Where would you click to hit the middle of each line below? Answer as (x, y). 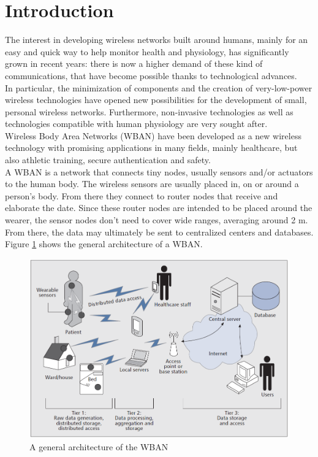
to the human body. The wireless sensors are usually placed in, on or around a (152, 184)
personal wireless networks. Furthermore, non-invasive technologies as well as (149, 111)
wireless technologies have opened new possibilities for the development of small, (156, 100)
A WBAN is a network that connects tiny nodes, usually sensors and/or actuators (159, 171)
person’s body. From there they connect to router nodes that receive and (142, 195)
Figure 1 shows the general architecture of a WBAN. (104, 244)
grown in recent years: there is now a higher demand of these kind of (134, 63)
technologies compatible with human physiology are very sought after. (136, 124)
